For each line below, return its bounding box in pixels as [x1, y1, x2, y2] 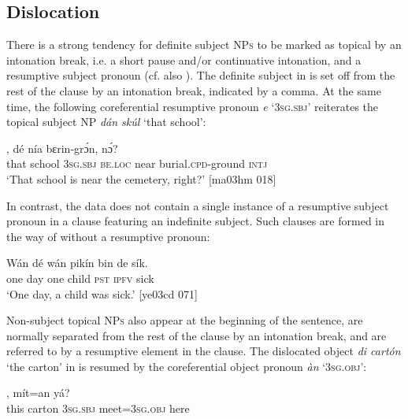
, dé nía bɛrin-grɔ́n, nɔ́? [6, 139, 118, 156]
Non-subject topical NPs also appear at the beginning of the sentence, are [6, 312, 363, 328]
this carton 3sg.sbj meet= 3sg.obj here [6, 400, 190, 417]
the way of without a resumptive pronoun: [6, 228, 210, 244]
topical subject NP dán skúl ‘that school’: [6, 113, 206, 130]
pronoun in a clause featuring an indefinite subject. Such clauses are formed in [6, 213, 385, 229]
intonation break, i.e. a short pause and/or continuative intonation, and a [6, 51, 362, 68]
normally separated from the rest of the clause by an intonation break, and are [6, 327, 387, 343]
